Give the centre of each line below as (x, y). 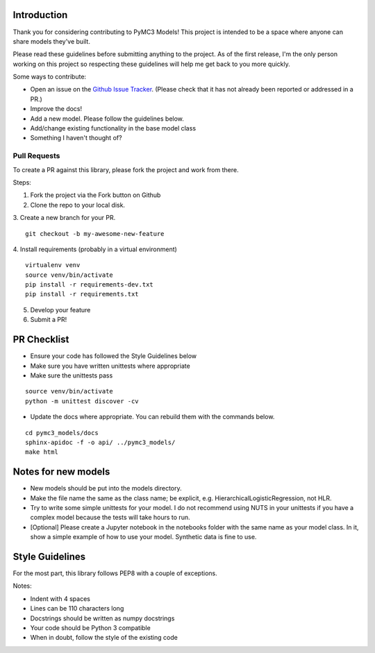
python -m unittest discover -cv (82, 401)
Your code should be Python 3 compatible (90, 628)
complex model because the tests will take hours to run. (110, 518)
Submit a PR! (49, 320)
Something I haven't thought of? (76, 138)
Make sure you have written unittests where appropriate (110, 366)
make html (42, 452)
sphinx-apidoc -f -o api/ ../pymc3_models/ (100, 442)
